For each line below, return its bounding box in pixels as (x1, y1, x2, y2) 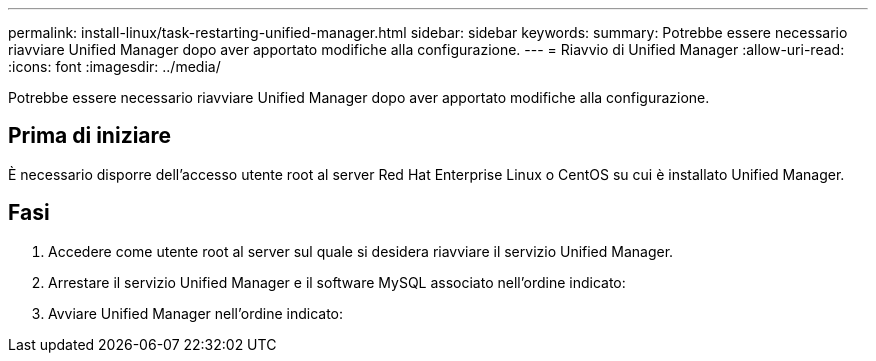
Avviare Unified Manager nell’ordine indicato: (48, 304, 344, 322)
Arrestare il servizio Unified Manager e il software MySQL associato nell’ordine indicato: (48, 273, 626, 291)
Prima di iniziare (8, 123, 172, 149)
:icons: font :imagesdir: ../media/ (8, 58, 221, 75)
